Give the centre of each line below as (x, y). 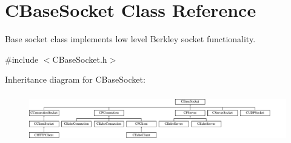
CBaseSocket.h (80, 59)
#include (22, 59)
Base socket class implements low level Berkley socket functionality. (130, 39)
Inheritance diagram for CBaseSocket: (75, 79)
